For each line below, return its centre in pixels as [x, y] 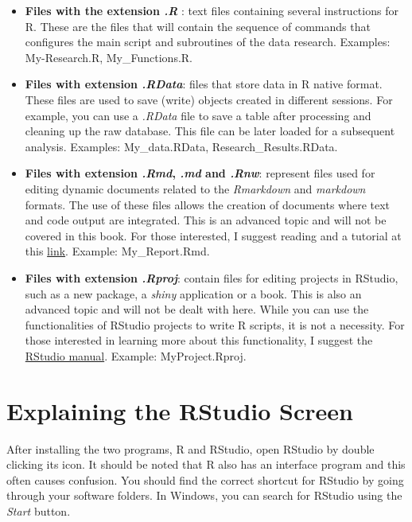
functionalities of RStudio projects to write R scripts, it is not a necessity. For [215, 324]
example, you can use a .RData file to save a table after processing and [198, 115]
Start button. [39, 510]
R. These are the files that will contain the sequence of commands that [198, 26]
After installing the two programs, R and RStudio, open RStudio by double [190, 448]
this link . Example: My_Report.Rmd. [117, 251]
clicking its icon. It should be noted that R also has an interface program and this [206, 464]
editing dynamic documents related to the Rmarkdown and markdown [195, 188]
